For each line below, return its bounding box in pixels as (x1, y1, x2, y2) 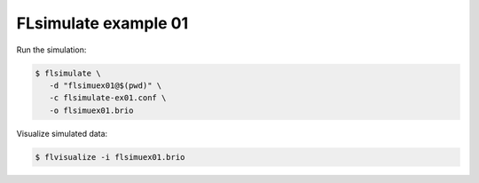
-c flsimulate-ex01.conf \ (49, 93, 167, 103)
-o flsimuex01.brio (49, 105, 134, 115)
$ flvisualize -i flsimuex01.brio (35, 152, 185, 162)
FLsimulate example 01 (16, 13, 189, 33)
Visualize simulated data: (16, 128, 108, 139)
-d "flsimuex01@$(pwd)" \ (49, 80, 162, 91)
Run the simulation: (16, 44, 87, 55)
